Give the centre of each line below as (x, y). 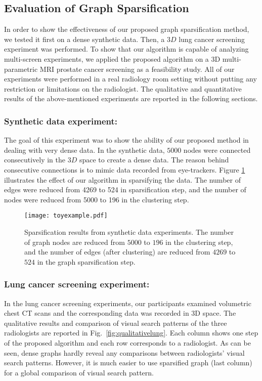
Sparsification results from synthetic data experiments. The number (129, 231)
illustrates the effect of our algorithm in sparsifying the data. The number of (122, 179)
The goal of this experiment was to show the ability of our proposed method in (126, 140)
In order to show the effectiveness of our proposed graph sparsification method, (127, 29)
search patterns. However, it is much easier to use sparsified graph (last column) (128, 363)
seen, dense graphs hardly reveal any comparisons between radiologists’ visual (124, 352)
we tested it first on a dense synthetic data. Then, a (84, 39)
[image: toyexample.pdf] (66, 216)
